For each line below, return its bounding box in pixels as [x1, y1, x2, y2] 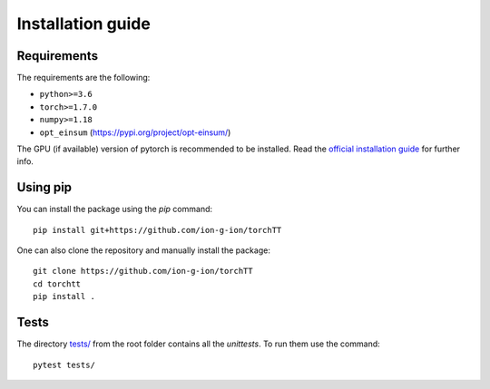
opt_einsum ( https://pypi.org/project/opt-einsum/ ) [39, 127, 231, 138]
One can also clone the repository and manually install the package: [16, 245, 271, 256]
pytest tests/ [33, 359, 95, 370]
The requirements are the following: [16, 73, 151, 83]
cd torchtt [33, 278, 82, 289]
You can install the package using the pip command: [16, 204, 213, 215]
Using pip [16, 180, 73, 195]
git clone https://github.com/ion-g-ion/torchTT [33, 266, 253, 277]
